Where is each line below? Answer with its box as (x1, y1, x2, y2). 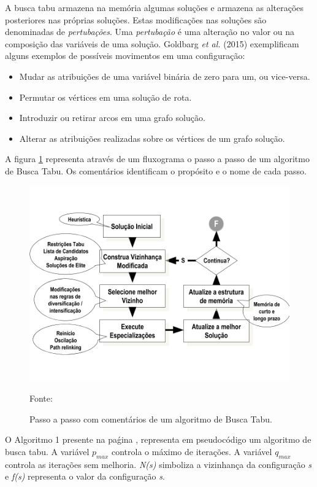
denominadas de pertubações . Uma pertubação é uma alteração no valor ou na (5, 25, 295, 38)
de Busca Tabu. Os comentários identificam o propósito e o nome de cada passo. (5, 164, 307, 177)
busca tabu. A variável (5, 445, 90, 458)
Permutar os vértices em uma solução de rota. (19, 90, 192, 103)
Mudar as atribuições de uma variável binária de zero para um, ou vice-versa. (19, 69, 310, 82)
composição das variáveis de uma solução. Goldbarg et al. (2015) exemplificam (5, 37, 299, 50)
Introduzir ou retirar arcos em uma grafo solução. (19, 111, 205, 124)
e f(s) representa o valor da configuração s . (5, 470, 165, 483)
